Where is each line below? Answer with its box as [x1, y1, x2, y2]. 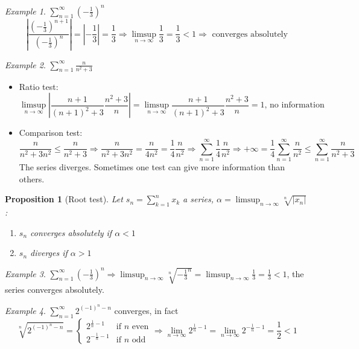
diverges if [30, 246, 68, 259]
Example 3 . [5, 267, 46, 280]
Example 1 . [5, 4, 46, 17]
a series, [183, 193, 214, 205]
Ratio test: [19, 80, 59, 92]
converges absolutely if [30, 226, 112, 239]
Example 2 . [5, 58, 46, 71]
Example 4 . [5, 304, 46, 316]
